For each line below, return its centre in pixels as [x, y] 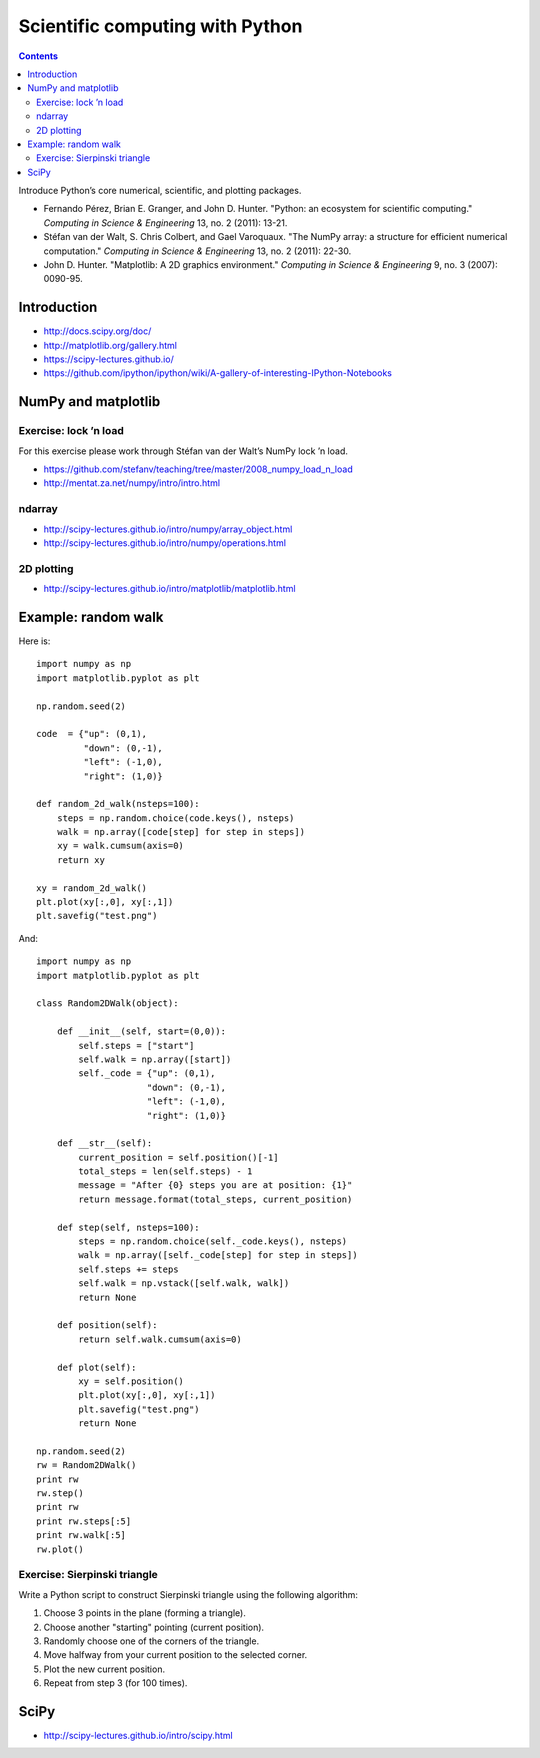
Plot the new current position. [104, 1669]
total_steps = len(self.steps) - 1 [165, 1171]
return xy [80, 859]
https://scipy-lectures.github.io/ [108, 359]
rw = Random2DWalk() [86, 1465]
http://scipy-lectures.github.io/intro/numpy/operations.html [165, 542]
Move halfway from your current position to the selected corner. [175, 1655]
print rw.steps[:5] [84, 1521]
